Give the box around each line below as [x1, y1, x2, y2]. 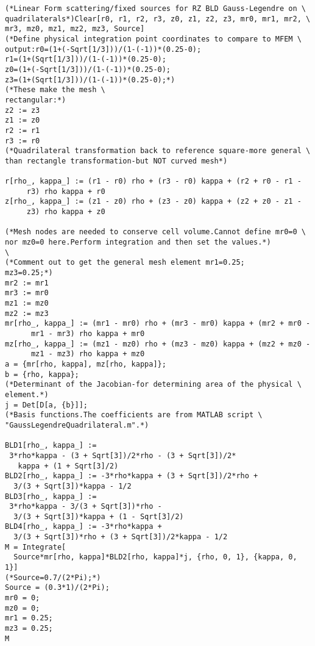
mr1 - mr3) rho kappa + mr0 [30, 329, 145, 338]
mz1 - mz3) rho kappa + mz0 [30, 350, 145, 359]
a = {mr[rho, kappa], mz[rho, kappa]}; [5, 359, 166, 368]
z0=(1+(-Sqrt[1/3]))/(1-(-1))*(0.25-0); [5, 65, 171, 74]
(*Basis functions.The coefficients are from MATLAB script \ [5, 411, 263, 420]
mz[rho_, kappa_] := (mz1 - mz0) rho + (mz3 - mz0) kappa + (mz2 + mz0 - [5, 339, 311, 348]
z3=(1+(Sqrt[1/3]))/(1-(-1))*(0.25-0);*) [5, 75, 175, 84]
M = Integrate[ [5, 542, 66, 551]
